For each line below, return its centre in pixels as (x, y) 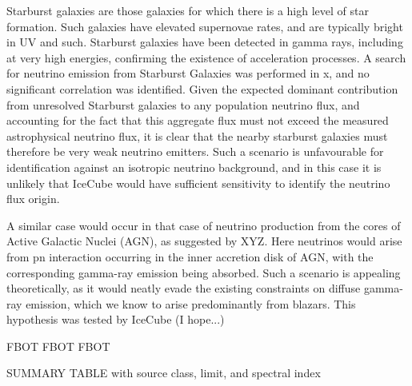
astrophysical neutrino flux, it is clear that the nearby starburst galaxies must (197, 135)
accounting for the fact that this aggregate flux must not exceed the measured (198, 120)
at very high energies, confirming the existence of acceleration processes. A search (206, 57)
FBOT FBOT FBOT (58, 346)
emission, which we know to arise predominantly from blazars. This (191, 303)
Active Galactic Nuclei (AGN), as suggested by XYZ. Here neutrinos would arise (204, 241)
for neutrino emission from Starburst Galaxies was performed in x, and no (188, 73)
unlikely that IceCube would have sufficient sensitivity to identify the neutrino (198, 183)
